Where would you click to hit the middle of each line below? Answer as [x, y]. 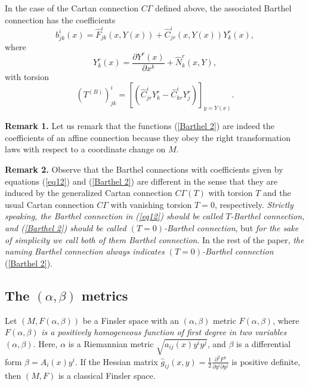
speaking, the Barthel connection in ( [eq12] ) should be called [114, 216]
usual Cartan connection [50, 204]
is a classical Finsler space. [107, 375]
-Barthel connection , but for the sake [231, 228]
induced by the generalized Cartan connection [89, 193]
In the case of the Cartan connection [72, 8]
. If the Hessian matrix [116, 361]
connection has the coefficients [60, 19]
